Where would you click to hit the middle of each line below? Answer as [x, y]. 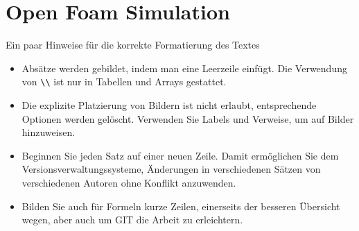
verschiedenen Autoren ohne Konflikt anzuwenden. [129, 182]
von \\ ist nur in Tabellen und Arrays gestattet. [124, 82]
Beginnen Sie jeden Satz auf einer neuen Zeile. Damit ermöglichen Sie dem [180, 155]
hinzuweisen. [49, 132]
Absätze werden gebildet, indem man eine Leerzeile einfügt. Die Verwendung [184, 68]
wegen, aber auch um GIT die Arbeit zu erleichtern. [132, 220]
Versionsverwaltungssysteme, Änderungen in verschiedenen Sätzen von [171, 169]
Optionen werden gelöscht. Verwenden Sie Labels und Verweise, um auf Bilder [188, 118]
